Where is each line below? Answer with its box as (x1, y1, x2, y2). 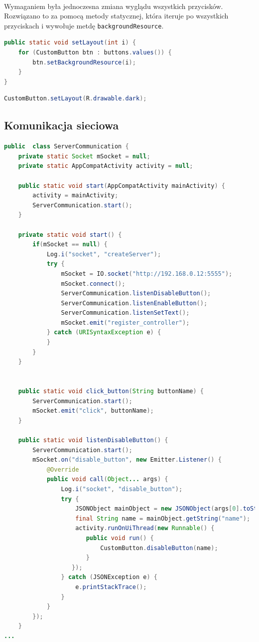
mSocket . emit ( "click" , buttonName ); (32, 407, 154, 415)
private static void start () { (18, 231, 122, 238)
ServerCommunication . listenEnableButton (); (61, 299, 208, 307)
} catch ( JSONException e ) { (61, 574, 157, 581)
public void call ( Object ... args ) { (46, 476, 168, 483)
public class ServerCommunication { (4, 143, 129, 150)
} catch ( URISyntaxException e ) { (46, 329, 161, 336)
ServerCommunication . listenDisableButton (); (61, 290, 211, 297)
